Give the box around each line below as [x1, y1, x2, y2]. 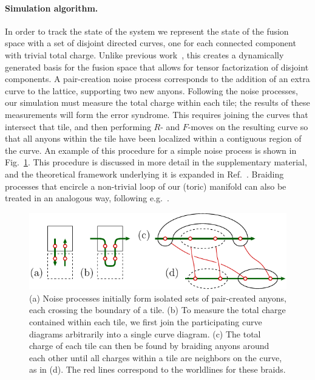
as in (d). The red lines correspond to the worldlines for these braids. [29, 363, 286, 376]
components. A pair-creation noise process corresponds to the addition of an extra [5, 72, 310, 85]
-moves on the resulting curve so [188, 120, 308, 133]
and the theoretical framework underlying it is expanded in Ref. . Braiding [5, 167, 284, 180]
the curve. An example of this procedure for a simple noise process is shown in [5, 143, 297, 156]
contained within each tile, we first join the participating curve [29, 315, 262, 328]
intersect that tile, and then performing [5, 120, 151, 133]
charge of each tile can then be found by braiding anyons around [29, 339, 269, 352]
